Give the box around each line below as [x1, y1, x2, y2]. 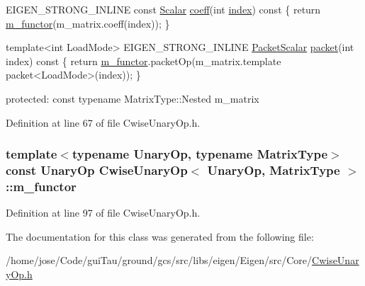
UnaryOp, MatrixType [207, 161, 340, 178]
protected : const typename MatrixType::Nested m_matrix [6, 91, 259, 105]
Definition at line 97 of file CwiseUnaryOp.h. [6, 205, 201, 220]
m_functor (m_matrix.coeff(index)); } [6, 16, 170, 30]
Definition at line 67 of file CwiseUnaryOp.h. [6, 115, 201, 130]
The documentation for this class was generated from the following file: [6, 229, 314, 244]
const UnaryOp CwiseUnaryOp [6, 161, 188, 178]
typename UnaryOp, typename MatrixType [72, 145, 328, 163]
